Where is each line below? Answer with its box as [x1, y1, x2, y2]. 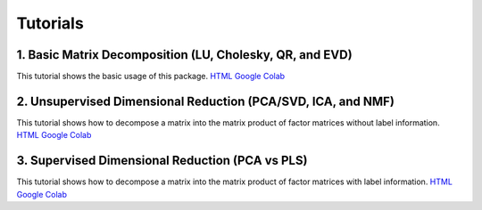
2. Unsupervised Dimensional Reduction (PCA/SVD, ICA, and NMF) [16, 93, 395, 109]
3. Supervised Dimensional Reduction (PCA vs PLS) [16, 153, 308, 168]
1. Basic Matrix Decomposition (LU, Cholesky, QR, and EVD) [16, 47, 353, 62]
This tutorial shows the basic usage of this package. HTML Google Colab [16, 71, 286, 82]
